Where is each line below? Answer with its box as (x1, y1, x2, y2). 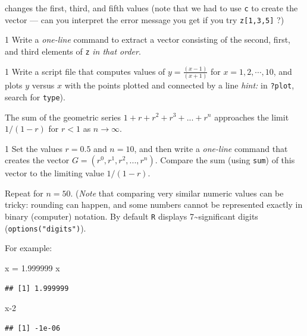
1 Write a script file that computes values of (5, 65, 165, 77)
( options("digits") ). (5, 221, 86, 234)
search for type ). (5, 90, 65, 103)
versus (32, 79, 55, 91)
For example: (5, 242, 52, 254)
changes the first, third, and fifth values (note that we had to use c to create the (5, 2, 298, 14)
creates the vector (5, 154, 70, 166)
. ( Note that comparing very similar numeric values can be (70, 186, 284, 199)
